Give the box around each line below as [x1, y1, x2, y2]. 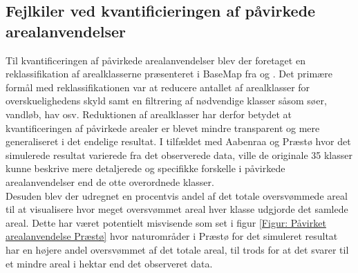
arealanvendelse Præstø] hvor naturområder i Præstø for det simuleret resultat [6, 229, 338, 243]
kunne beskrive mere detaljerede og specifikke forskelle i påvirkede [6, 161, 285, 176]
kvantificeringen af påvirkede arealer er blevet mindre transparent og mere [6, 120, 320, 135]
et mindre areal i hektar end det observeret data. [6, 256, 213, 270]
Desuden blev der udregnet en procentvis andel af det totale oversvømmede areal [6, 188, 348, 203]
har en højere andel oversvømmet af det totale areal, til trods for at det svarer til [6, 242, 349, 256]
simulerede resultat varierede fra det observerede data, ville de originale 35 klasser [6, 147, 352, 162]
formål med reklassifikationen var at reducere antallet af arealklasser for [6, 79, 310, 94]
